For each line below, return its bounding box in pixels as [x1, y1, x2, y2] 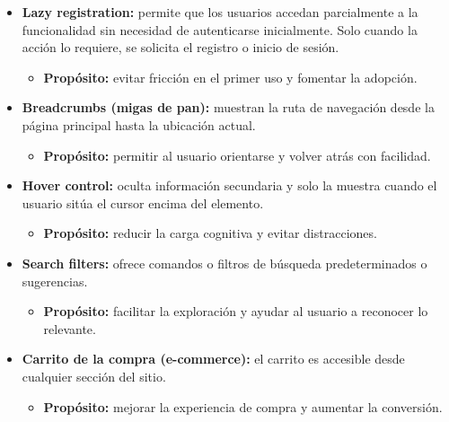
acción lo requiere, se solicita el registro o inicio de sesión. [22, 38, 339, 57]
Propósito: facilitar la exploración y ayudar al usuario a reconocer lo [43, 302, 428, 321]
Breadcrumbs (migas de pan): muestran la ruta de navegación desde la [22, 98, 435, 117]
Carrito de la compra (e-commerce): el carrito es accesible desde [22, 349, 405, 368]
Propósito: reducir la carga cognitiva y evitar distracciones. [43, 224, 377, 242]
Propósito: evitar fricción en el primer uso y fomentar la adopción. [43, 67, 418, 86]
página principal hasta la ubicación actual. [22, 115, 256, 134]
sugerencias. [22, 271, 88, 290]
